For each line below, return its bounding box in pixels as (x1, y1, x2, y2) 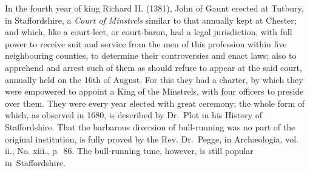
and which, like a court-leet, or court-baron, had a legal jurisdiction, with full (5, 25, 292, 38)
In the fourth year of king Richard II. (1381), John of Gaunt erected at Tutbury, (5, 2, 304, 14)
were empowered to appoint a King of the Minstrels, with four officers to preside (5, 85, 304, 98)
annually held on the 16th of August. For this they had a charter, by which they (5, 73, 303, 85)
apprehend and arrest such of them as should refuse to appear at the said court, (5, 61, 302, 73)
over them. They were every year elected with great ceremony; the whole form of (5, 96, 305, 109)
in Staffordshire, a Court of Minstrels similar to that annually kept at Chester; (5, 13, 297, 26)
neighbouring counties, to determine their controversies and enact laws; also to (5, 49, 297, 62)
